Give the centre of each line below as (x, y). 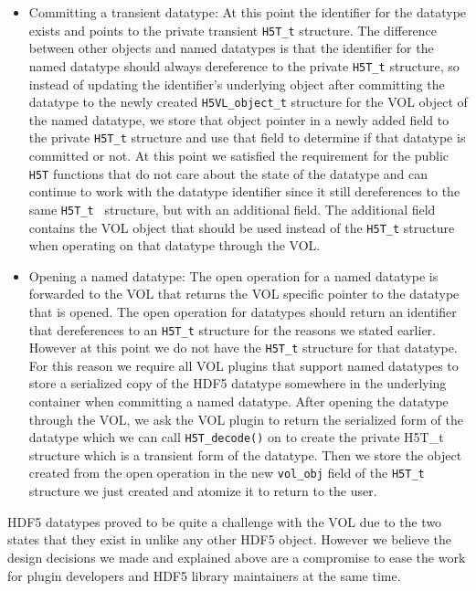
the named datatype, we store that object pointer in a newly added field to (239, 119)
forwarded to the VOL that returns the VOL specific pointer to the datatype (244, 294)
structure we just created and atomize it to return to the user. (203, 491)
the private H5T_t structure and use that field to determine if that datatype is (247, 137)
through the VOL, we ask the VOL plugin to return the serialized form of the (246, 419)
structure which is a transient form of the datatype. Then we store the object (245, 454)
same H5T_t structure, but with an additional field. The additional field (232, 209)
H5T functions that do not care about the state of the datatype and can (228, 173)
